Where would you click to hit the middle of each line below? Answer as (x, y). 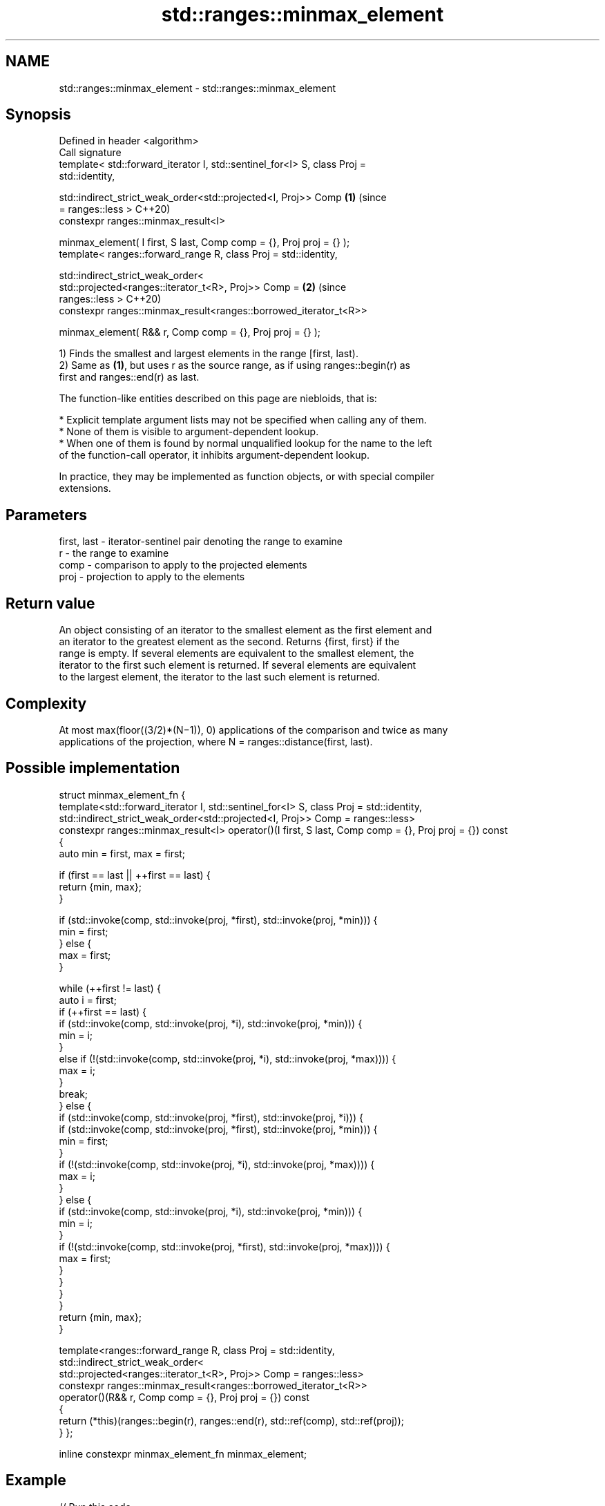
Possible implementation (93, 768)
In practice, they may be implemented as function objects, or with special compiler (247, 477)
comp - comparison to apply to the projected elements (183, 565)
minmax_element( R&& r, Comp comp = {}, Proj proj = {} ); (190, 332)
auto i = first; (88, 1000)
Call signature (90, 153)
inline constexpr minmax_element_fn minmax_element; (183, 1453)
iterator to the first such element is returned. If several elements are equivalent (238, 665)
